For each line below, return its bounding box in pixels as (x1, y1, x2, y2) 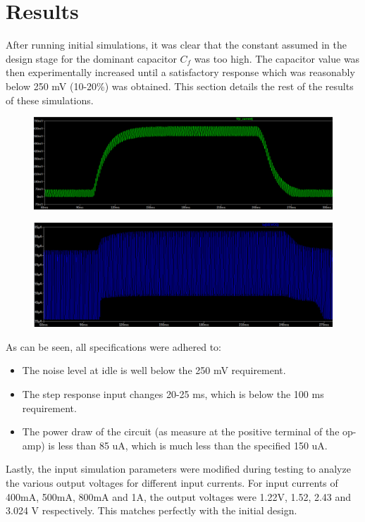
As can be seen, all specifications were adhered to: (6, 339, 222, 354)
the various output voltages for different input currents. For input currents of (6, 475, 338, 490)
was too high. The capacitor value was (194, 51, 360, 66)
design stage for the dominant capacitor (6, 51, 177, 66)
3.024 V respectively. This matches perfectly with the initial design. (6, 503, 297, 518)
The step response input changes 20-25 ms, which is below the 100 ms (22, 386, 324, 401)
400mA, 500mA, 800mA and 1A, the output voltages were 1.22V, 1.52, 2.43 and (6, 489, 352, 504)
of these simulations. (6, 92, 94, 107)
